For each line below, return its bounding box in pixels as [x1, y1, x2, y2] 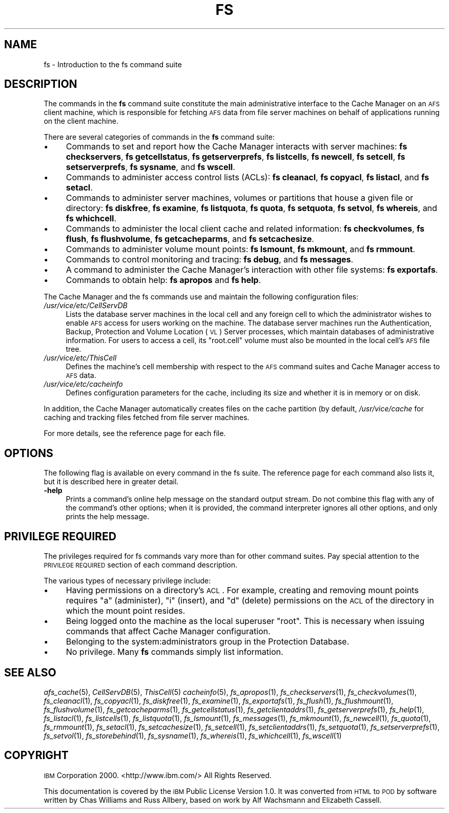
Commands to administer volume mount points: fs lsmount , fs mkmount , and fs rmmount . [66, 244, 415, 255]
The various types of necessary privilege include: [44, 576, 211, 585]
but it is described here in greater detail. [44, 477, 179, 486]
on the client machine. [44, 117, 118, 126]
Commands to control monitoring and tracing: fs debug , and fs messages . [66, 254, 354, 265]
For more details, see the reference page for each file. [44, 429, 226, 438]
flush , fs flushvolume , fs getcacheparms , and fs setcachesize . [66, 234, 314, 244]
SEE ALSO [4, 666, 56, 679]
